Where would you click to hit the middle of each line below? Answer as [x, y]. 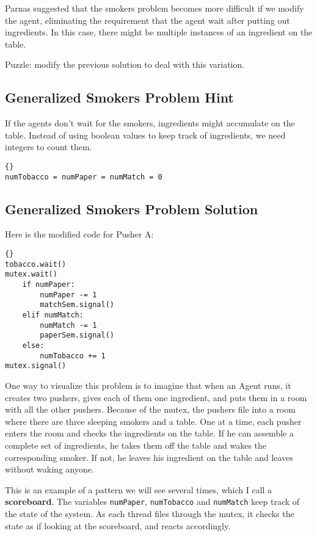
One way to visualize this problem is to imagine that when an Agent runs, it [148, 385]
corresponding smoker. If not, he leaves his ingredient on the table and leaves [149, 457]
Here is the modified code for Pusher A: [79, 234]
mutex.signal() [36, 366]
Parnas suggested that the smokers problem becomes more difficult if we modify [155, 8]
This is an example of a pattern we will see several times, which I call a [139, 489]
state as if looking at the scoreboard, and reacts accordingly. [118, 525]
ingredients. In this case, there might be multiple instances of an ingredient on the [159, 32]
